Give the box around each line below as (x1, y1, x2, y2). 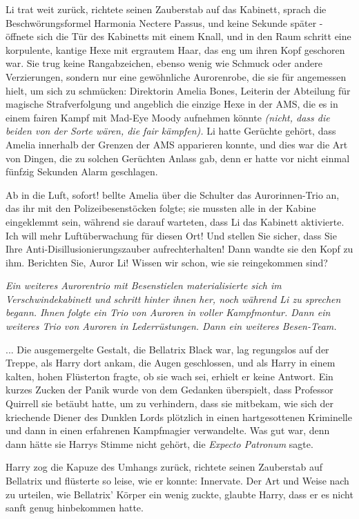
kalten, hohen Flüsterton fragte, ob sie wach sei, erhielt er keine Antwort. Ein (6, 369, 333, 383)
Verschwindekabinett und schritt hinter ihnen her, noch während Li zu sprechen (6, 291, 341, 306)
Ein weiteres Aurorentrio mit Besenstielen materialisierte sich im (6, 278, 282, 293)
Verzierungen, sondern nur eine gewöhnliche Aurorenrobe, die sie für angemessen (6, 69, 347, 84)
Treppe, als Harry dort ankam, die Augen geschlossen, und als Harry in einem (6, 355, 336, 370)
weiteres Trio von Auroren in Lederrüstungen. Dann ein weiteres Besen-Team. (6, 319, 337, 333)
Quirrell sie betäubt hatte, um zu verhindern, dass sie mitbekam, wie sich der (6, 396, 334, 411)
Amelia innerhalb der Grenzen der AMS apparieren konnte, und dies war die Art (6, 137, 348, 151)
